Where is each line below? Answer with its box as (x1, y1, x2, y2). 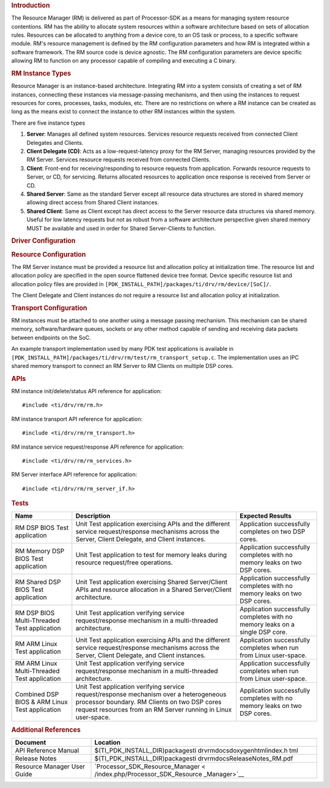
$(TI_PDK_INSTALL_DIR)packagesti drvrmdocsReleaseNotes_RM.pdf (94, 754, 293, 763)
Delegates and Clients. (26, 139, 84, 146)
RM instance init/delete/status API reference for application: (11, 388, 162, 395)
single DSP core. (239, 628, 287, 636)
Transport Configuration (11, 303, 87, 312)
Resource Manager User (15, 762, 86, 771)
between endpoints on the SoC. (11, 334, 91, 341)
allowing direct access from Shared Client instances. (26, 199, 159, 206)
